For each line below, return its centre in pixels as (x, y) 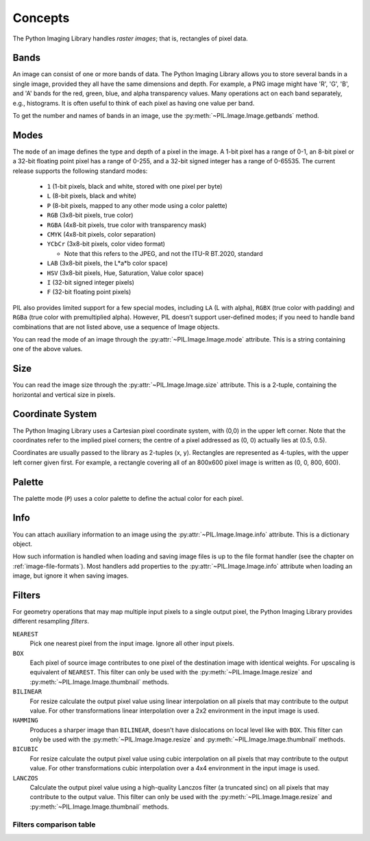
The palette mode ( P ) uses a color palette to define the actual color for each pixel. (128, 498)
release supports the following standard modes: (80, 171)
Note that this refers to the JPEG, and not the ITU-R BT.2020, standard (163, 253)
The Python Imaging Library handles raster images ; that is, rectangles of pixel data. (130, 38)
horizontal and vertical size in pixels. (64, 394)
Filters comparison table (54, 825)
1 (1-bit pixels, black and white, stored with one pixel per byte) (135, 187)
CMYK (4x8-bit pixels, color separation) (101, 235)
